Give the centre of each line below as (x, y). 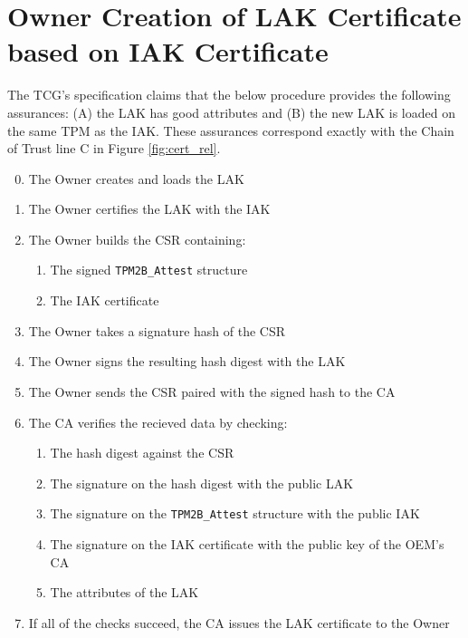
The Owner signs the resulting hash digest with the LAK (187, 361)
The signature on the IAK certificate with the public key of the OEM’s (247, 543)
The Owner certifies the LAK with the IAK (149, 209)
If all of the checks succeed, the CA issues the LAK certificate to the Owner (239, 622)
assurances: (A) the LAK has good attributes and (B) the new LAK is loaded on (231, 112)
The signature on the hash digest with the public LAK (202, 483)
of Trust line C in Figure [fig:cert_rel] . (114, 148)
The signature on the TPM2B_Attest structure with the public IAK (235, 513)
